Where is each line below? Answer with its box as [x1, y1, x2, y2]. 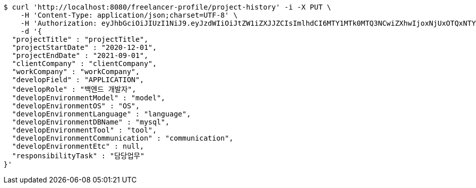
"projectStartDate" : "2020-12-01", [12, 43, 157, 51]
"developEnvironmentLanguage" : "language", [12, 110, 191, 118]
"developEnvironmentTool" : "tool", [12, 126, 157, 134]
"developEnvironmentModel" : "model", [12, 94, 166, 102]
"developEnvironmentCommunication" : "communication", [12, 134, 234, 142]
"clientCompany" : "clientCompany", [12, 59, 157, 68]
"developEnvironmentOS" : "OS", [12, 102, 140, 110]
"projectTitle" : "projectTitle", [12, 35, 148, 43]
